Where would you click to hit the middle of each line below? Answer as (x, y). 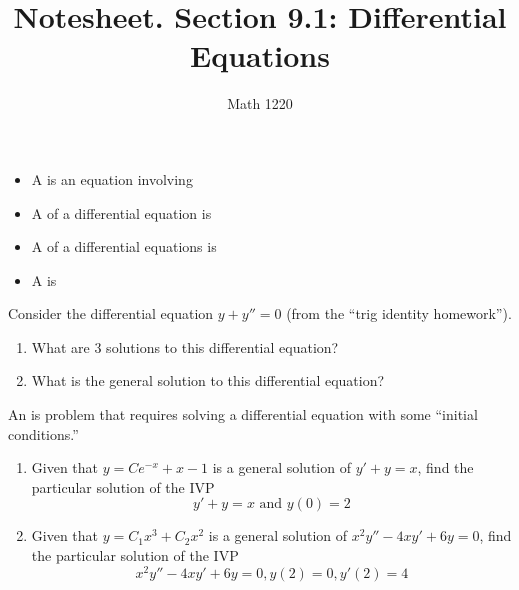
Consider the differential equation (111, 313)
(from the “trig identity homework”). (399, 313)
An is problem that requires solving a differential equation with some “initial (243, 414)
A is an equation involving (112, 178)
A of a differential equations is (124, 246)
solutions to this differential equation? (222, 346)
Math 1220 (260, 103)
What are (60, 346)
